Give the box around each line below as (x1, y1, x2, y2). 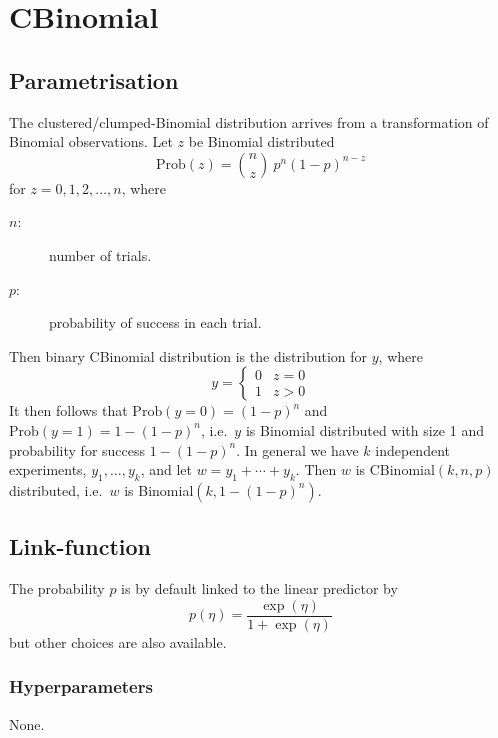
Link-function (9, 531, 151, 562)
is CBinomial (355, 459, 435, 480)
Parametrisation (9, 64, 179, 95)
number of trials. (49, 244, 152, 265)
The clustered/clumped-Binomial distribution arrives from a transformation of (9, 111, 489, 132)
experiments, (9, 459, 87, 480)
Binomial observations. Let (9, 131, 173, 152)
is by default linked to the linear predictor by (121, 578, 398, 599)
